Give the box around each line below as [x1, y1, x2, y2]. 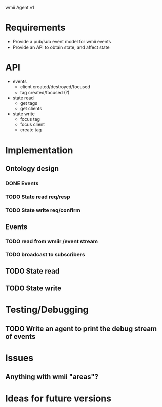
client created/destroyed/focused [20, 83, 90, 90]
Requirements [5, 22, 66, 33]
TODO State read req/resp [5, 193, 71, 200]
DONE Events [5, 179, 39, 187]
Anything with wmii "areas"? [5, 373, 99, 381]
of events [5, 332, 36, 341]
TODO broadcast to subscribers [5, 251, 85, 258]
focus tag [20, 116, 40, 122]
